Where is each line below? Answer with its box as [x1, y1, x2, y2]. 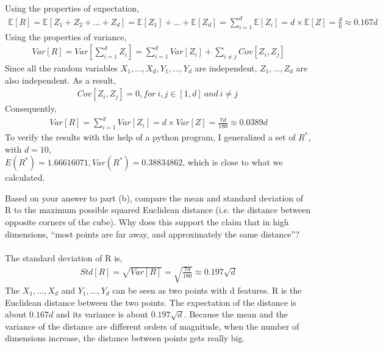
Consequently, [5, 102, 57, 115]
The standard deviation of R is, [5, 251, 123, 264]
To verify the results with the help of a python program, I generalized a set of [5, 131, 296, 143]
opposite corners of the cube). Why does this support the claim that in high [5, 216, 289, 228]
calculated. [5, 171, 45, 184]
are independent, [195, 61, 257, 74]
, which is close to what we [182, 156, 283, 169]
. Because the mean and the [184, 308, 288, 321]
